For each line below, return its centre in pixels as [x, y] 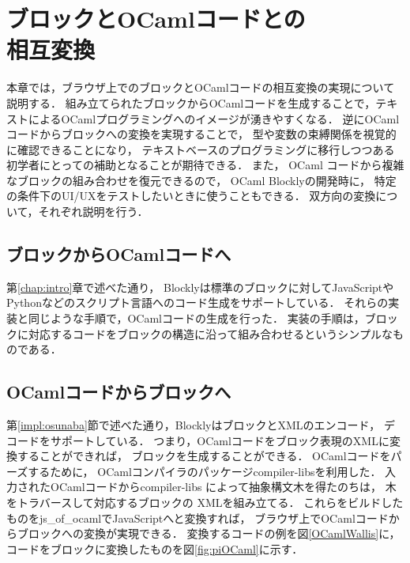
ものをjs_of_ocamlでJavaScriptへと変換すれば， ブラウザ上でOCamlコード [197, 518]
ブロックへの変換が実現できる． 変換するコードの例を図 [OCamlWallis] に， [209, 533]
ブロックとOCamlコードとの [156, 19]
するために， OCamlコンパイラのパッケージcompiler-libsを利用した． [205, 471]
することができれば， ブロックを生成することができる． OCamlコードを [204, 456]
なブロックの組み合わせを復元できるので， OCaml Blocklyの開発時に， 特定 [201, 180]
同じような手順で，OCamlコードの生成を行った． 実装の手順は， [196, 318]
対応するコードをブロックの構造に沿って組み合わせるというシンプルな [210, 333]
